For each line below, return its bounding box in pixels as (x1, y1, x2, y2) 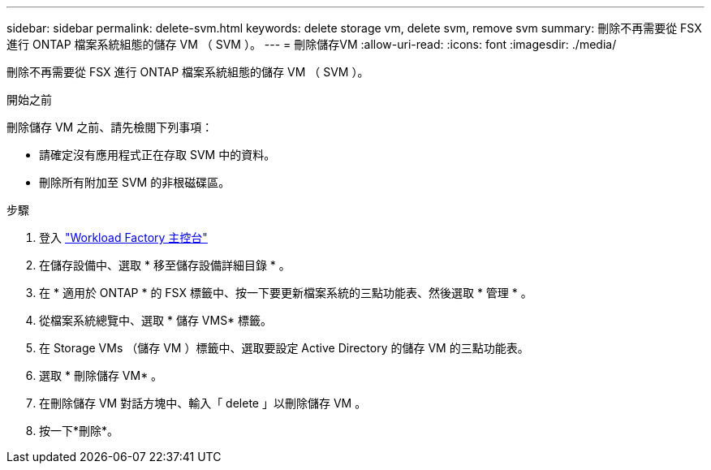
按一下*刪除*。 (39, 424, 119, 438)
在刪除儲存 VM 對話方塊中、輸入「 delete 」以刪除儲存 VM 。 (39, 396, 367, 410)
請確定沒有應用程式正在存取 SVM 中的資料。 (39, 148, 276, 162)
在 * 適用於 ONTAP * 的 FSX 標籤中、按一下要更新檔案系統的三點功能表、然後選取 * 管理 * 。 (39, 286, 532, 300)
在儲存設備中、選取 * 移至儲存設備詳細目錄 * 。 (39, 258, 291, 272)
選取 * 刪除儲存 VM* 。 (39, 369, 163, 382)
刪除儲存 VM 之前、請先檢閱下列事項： (6, 120, 213, 134)
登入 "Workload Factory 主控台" (39, 231, 208, 244)
